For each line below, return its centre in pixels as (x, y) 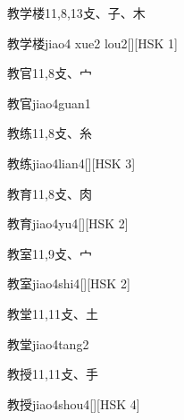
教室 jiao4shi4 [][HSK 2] (69, 283)
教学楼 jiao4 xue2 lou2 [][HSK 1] (92, 43)
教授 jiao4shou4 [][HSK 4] (74, 403)
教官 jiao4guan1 (49, 103)
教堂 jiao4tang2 (48, 343)
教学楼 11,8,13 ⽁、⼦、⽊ (76, 13)
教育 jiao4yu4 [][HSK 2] (68, 223)
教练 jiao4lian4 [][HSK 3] (71, 163)
